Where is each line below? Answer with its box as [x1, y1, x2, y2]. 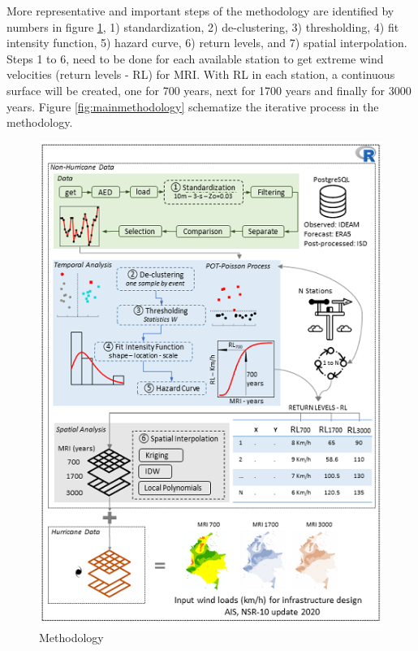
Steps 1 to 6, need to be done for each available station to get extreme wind [6, 50, 384, 67]
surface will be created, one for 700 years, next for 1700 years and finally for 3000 [6, 81, 412, 98]
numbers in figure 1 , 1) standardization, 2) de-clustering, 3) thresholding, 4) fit [6, 18, 399, 35]
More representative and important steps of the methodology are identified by [6, 2, 394, 19]
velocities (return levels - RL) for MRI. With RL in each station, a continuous [6, 66, 395, 83]
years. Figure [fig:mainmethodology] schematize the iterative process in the [6, 98, 379, 115]
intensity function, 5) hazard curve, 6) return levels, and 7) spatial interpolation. [6, 34, 407, 51]
